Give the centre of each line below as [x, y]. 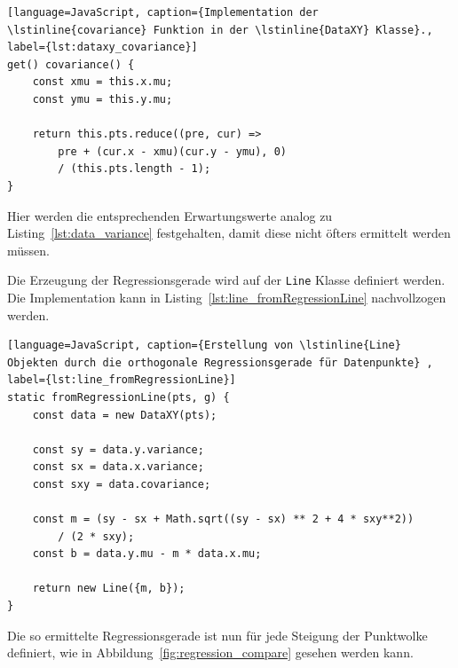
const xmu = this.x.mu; [103, 82]
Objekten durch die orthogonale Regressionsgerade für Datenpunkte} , [220, 362]
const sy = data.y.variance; [118, 449]
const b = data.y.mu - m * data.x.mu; [147, 554]
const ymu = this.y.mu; [103, 99]
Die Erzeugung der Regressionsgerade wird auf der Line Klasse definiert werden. [226, 280]
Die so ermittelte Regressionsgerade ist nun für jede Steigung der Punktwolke [217, 635]
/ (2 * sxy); [96, 536]
